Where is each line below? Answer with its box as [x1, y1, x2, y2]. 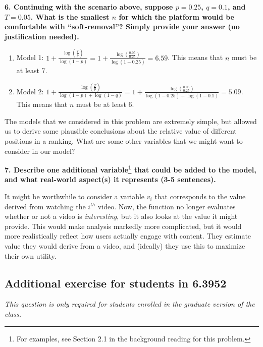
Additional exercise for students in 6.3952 [5, 275, 227, 291]
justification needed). [5, 31, 79, 41]
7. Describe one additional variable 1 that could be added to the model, [5, 163, 256, 175]
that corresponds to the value [154, 191, 246, 202]
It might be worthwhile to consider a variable [5, 191, 145, 202]
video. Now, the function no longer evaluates [97, 201, 236, 211]
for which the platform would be [119, 11, 234, 22]
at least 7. [16, 65, 47, 75]
